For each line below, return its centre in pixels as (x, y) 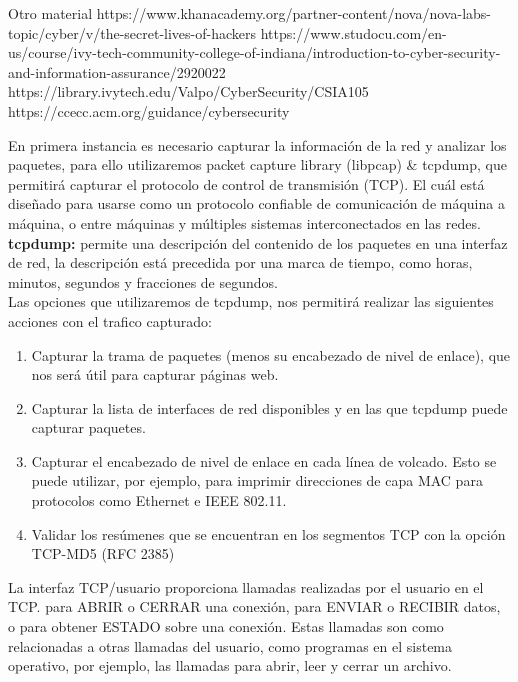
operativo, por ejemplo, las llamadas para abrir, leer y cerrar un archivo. (230, 665)
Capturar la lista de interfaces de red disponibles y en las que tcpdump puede (269, 407)
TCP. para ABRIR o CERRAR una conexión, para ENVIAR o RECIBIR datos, (254, 606)
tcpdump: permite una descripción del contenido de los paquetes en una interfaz (258, 242)
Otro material (50, 13)
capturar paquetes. (88, 427)
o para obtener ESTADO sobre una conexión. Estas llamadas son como (226, 626)
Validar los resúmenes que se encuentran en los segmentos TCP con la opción (268, 533)
